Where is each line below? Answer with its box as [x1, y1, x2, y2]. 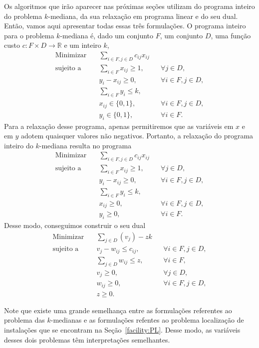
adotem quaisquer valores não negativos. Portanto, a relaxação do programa [21, 130, 254, 141]
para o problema [4, 30, 54, 40]
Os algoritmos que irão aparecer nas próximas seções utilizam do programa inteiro [4, 1, 255, 11]
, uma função [211, 30, 251, 40]
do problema [4, 10, 42, 21]
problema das [4, 315, 45, 325]
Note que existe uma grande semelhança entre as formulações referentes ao [4, 305, 232, 315]
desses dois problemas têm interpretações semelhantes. [4, 334, 170, 345]
